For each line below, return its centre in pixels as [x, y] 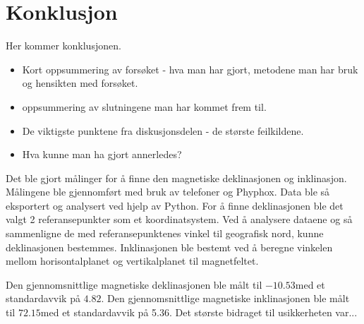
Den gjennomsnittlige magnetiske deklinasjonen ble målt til [134, 284]
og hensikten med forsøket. [80, 83]
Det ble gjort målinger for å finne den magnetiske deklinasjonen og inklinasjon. [176, 178]
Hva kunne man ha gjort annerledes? [102, 154]
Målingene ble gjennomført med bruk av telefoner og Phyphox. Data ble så [168, 192]
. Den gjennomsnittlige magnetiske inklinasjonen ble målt [225, 298]
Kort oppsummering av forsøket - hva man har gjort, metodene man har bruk [190, 69]
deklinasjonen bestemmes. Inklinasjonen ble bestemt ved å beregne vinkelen [169, 247]
